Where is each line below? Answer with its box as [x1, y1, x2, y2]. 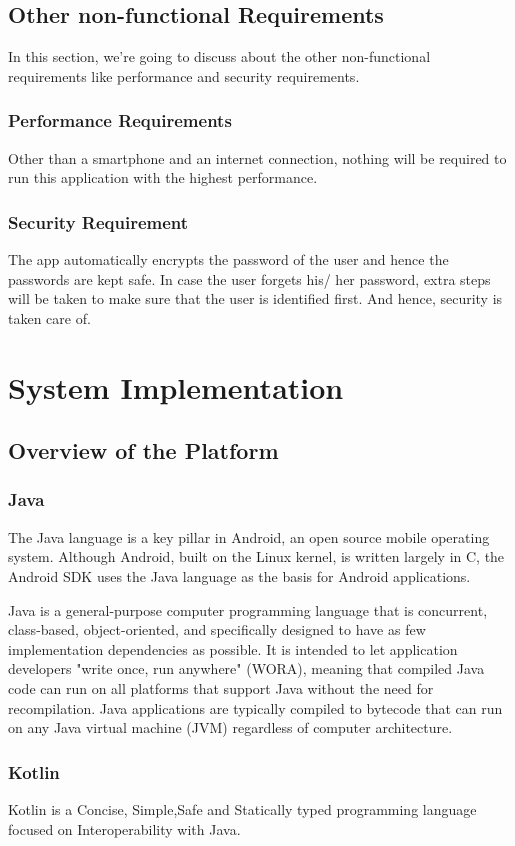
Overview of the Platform [8, 435, 279, 466]
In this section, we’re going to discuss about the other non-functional [8, 46, 431, 67]
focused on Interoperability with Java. [8, 818, 241, 839]
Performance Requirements [8, 108, 232, 133]
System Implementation [8, 366, 344, 407]
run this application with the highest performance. [8, 167, 318, 188]
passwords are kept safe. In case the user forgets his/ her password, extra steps [8, 268, 491, 289]
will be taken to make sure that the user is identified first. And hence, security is [8, 288, 503, 309]
